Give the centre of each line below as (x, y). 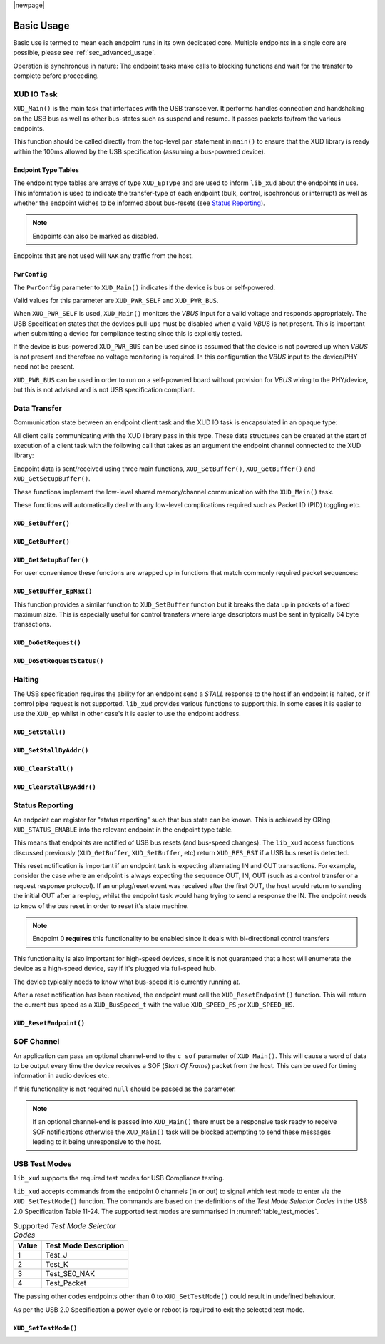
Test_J (56, 1255)
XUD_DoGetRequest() (47, 643)
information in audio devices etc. (61, 1076)
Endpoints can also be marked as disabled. (96, 236)
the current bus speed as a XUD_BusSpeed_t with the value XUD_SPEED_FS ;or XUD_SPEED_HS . (154, 1005)
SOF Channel (36, 1042)
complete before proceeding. (56, 76)
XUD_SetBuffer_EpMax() (53, 592)
